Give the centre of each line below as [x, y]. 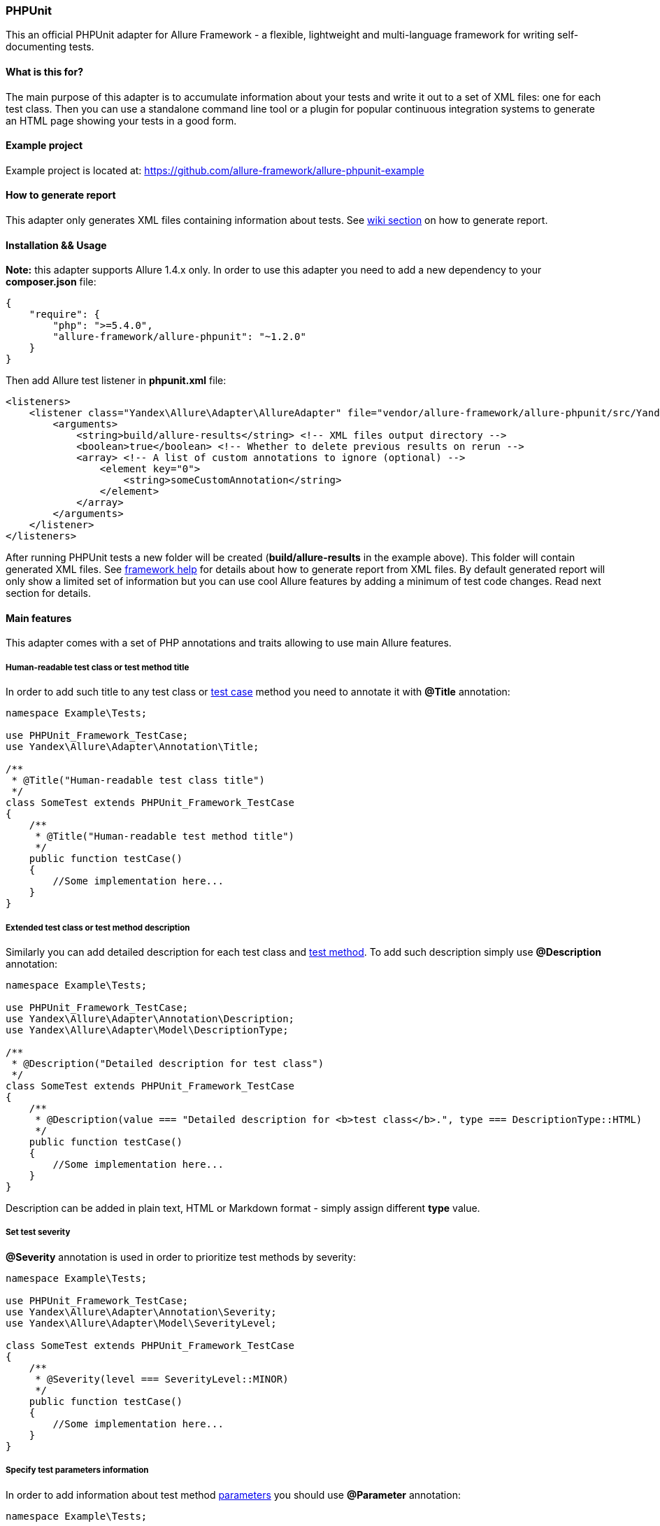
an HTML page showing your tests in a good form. [121, 120]
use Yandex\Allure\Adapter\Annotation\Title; [132, 747]
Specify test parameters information [77, 1470]
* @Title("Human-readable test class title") [138, 780]
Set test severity [38, 1232]
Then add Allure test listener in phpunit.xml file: [116, 381]
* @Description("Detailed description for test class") [168, 1064]
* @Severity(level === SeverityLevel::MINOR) [162, 1379]
